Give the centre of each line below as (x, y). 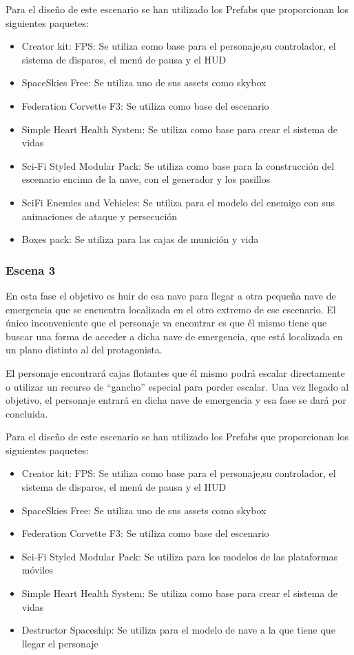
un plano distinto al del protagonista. (84, 350)
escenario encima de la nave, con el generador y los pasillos (146, 179)
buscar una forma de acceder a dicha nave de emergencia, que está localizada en (174, 336)
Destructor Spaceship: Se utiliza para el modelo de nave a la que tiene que (178, 630)
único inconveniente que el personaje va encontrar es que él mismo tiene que (166, 323)
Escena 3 (31, 270)
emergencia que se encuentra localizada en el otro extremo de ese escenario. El (171, 309)
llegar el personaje (60, 643)
